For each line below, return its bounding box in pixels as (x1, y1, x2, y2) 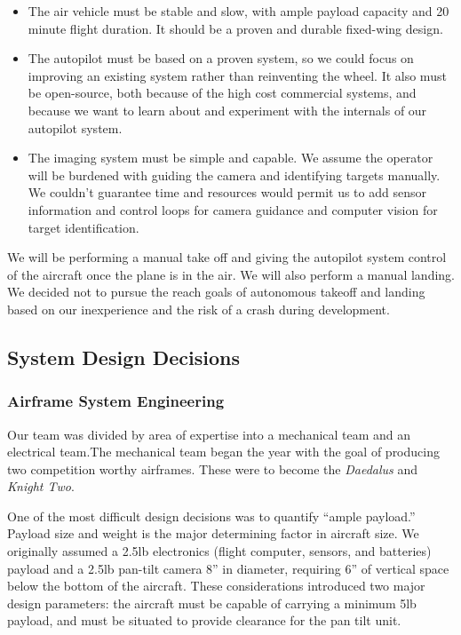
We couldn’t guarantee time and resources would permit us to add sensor (28, 183, 426, 202)
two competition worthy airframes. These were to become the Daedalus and (7, 459, 418, 478)
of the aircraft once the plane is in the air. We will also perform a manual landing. (7, 265, 455, 283)
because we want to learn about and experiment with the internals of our (28, 100, 427, 119)
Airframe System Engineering (7, 390, 225, 412)
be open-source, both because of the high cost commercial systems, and (28, 83, 417, 102)
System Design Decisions (7, 343, 240, 370)
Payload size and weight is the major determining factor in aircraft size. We (7, 524, 419, 543)
